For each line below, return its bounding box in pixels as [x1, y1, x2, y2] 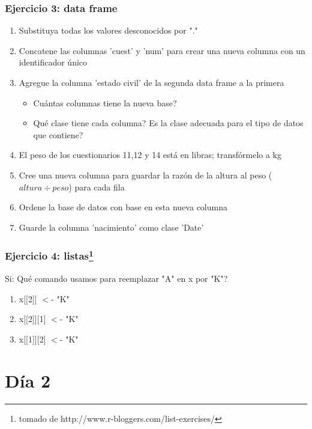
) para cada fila [68, 180, 125, 193]
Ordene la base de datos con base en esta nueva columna [19, 201, 227, 213]
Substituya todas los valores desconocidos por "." [19, 24, 198, 37]
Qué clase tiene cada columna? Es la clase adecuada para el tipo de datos [33, 117, 304, 129]
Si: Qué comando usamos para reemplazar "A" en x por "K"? [5, 272, 228, 285]
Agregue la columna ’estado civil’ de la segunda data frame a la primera [19, 76, 284, 88]
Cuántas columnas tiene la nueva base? [33, 96, 177, 109]
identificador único [19, 56, 88, 68]
